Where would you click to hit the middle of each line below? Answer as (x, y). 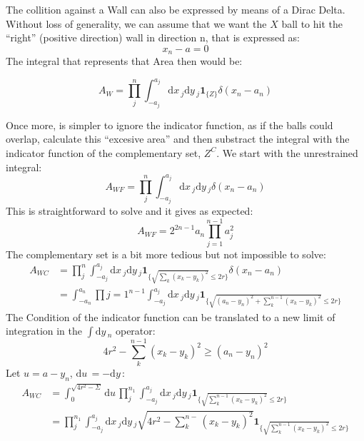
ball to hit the (312, 23)
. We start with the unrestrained (287, 152)
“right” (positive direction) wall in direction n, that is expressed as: (153, 37)
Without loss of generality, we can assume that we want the (136, 23)
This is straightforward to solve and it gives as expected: (130, 211)
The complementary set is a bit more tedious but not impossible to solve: (166, 254)
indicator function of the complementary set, (103, 152)
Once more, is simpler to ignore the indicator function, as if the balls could (170, 125)
